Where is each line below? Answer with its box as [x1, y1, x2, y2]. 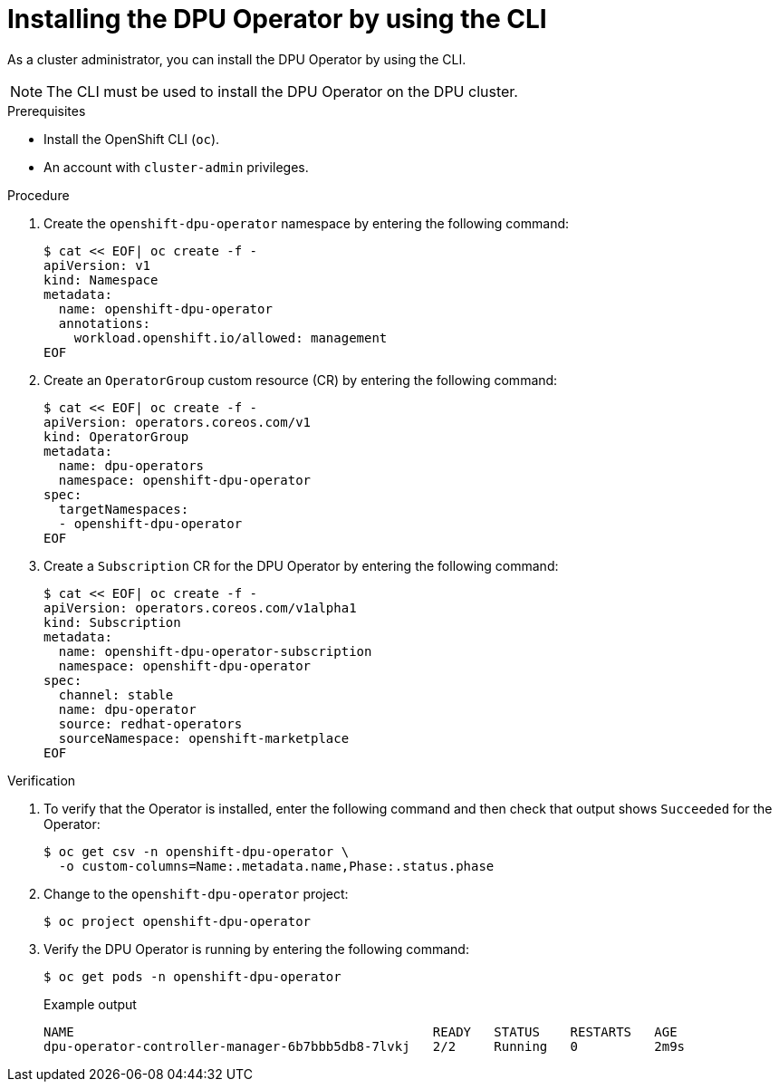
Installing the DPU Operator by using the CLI [7, 4, 547, 34]
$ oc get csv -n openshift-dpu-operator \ [43, 843, 350, 859]
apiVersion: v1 [43, 257, 151, 273]
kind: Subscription [43, 614, 181, 630]
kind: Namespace [43, 272, 159, 287]
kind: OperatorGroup [43, 429, 189, 444]
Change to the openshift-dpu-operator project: [43, 885, 349, 901]
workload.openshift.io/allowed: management [73, 330, 388, 345]
